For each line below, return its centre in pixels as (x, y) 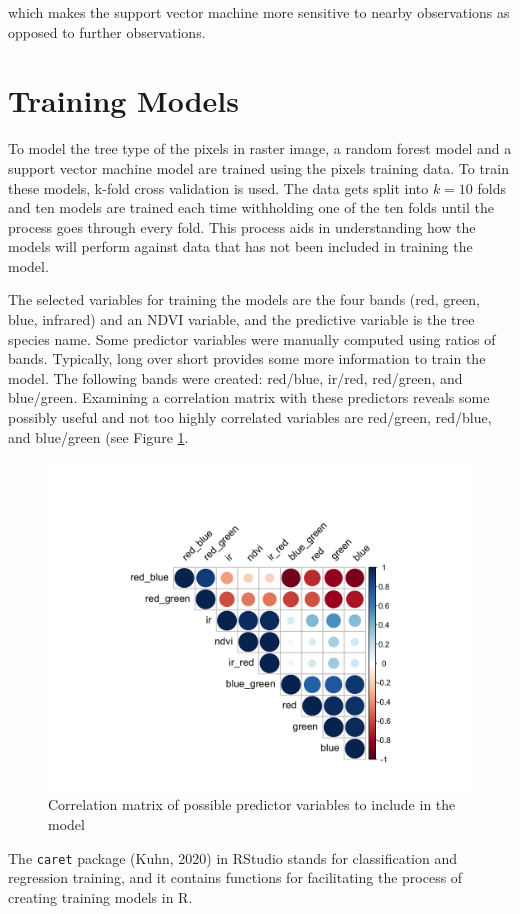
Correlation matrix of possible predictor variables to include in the (252, 804)
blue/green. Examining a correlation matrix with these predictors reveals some (249, 397)
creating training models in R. (100, 896)
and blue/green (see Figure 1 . (98, 436)
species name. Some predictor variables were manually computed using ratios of (252, 338)
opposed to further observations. (107, 31)
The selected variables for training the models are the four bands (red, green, (244, 299)
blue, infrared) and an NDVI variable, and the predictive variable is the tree (241, 319)
